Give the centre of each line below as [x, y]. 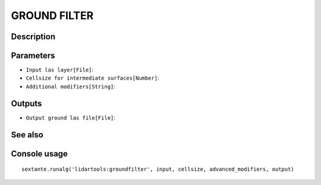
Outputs [26, 103]
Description [33, 37]
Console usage [40, 154]
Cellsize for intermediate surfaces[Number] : [93, 78]
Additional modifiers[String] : [71, 86]
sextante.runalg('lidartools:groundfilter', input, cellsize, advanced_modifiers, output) [158, 169]
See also [27, 135]
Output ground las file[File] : [71, 117]
